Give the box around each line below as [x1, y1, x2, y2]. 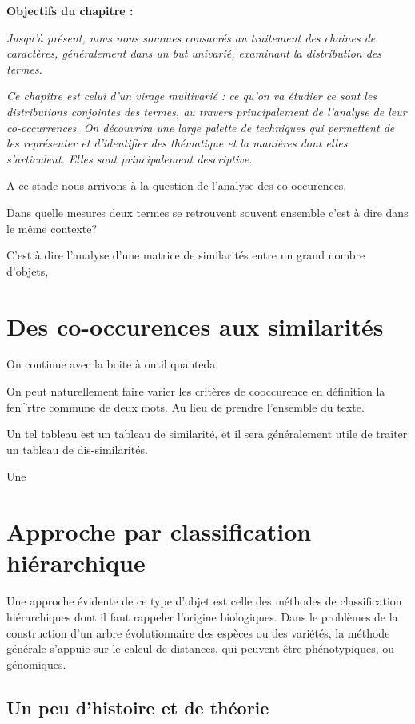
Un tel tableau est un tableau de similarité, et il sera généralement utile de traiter [6, 425, 408, 442]
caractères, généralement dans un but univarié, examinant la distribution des [6, 45, 381, 62]
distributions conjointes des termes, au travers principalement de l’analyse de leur [6, 103, 407, 119]
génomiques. [6, 655, 66, 672]
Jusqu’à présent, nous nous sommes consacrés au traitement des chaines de [6, 29, 376, 46]
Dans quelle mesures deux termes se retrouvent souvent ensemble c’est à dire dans [6, 203, 409, 220]
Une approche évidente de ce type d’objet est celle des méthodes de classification [6, 593, 402, 609]
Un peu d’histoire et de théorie [6, 694, 269, 719]
